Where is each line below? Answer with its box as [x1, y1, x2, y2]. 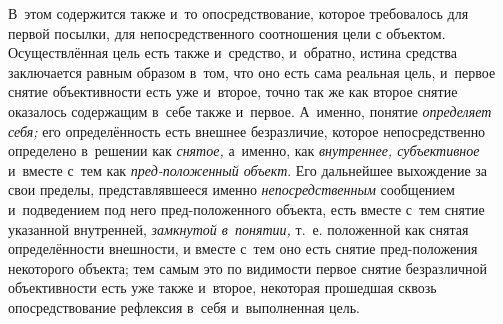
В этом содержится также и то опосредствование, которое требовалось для [8, 3, 469, 23]
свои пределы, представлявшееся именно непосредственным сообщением [8, 179, 455, 200]
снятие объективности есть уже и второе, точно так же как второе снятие [8, 81, 458, 102]
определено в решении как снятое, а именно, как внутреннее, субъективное [8, 140, 480, 161]
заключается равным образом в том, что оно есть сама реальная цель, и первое [8, 61, 496, 82]
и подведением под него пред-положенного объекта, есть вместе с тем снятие [8, 198, 485, 219]
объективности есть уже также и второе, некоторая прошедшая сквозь [8, 277, 437, 298]
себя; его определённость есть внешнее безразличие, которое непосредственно [8, 120, 486, 141]
